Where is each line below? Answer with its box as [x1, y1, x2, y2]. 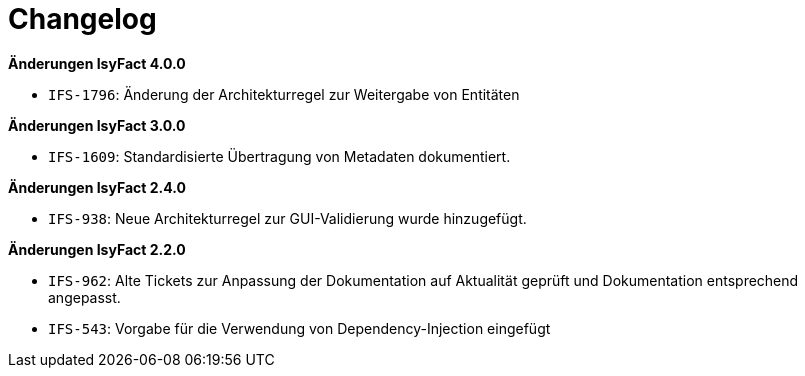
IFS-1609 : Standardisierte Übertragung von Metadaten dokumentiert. [48, 147, 511, 165]
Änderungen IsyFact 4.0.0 [8, 54, 186, 72]
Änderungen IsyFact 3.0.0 [8, 116, 186, 134]
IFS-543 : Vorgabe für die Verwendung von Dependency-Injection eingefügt [48, 319, 551, 337]
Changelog [8, 2, 157, 36]
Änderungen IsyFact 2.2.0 [8, 240, 186, 258]
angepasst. [48, 288, 121, 306]
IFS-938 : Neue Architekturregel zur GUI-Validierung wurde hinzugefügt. [48, 209, 527, 227]
